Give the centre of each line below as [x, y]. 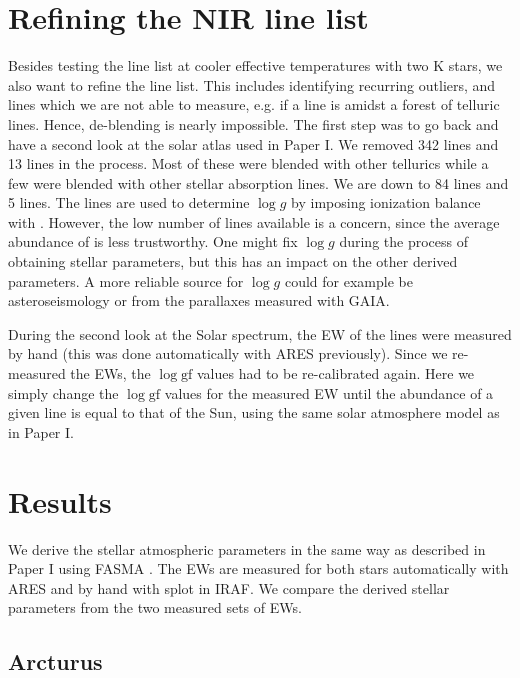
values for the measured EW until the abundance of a [329, 392]
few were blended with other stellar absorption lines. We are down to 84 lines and [258, 182]
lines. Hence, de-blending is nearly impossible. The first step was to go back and [253, 123]
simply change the [63, 392]
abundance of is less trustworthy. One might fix [153, 241]
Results [60, 500]
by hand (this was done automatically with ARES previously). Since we [228, 353]
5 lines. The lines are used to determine [129, 202]
